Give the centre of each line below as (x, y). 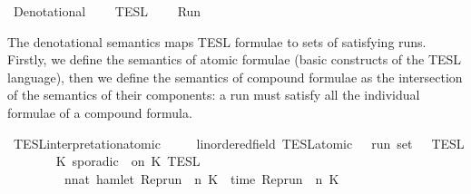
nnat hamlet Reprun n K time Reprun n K (201, 178)
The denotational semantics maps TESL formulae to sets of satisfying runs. (217, 41)
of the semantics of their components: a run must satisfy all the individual (214, 95)
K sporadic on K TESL (128, 161)
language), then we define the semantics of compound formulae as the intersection (235, 77)
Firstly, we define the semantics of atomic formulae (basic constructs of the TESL (235, 59)
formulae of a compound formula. (100, 112)
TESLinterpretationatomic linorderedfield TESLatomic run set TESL (239, 143)
